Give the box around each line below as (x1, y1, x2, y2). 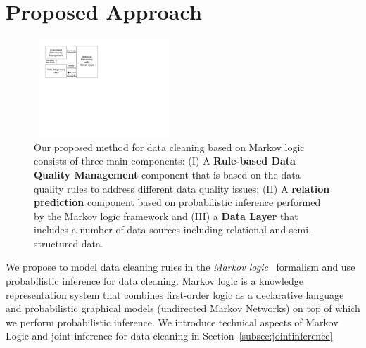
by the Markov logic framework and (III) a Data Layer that (34, 208, 298, 223)
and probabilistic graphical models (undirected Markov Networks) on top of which (6, 301, 360, 316)
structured (34, 236, 79, 250)
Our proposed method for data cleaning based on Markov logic (34, 139, 305, 154)
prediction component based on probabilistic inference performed (34, 195, 321, 210)
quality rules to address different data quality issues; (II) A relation (34, 181, 330, 195)
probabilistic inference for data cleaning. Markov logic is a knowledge (6, 273, 304, 288)
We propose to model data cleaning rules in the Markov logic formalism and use (6, 259, 355, 274)
